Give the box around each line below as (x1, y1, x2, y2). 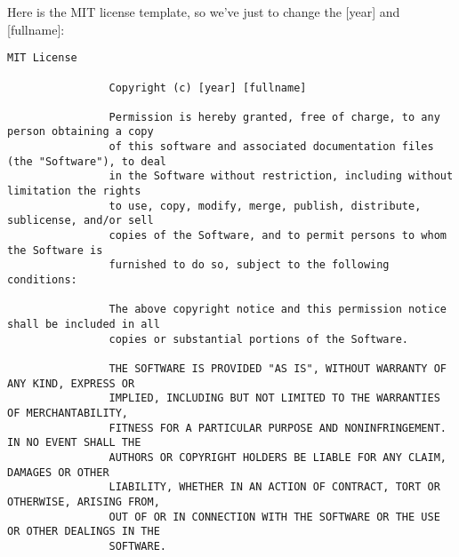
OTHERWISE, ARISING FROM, (7, 495, 160, 508)
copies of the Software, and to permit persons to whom (109, 229, 447, 243)
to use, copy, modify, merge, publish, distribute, (109, 199, 422, 212)
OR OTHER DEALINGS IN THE (7, 525, 160, 538)
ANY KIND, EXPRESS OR (7, 377, 135, 390)
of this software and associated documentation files (109, 140, 434, 154)
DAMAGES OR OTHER (7, 465, 109, 479)
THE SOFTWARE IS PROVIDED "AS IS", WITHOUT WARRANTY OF (109, 362, 447, 375)
